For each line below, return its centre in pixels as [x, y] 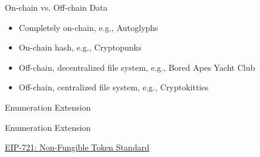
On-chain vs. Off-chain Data [56, 7]
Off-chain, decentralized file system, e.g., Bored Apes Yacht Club [137, 67]
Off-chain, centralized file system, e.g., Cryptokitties [114, 87]
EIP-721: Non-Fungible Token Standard [77, 147]
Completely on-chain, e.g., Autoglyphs [88, 27]
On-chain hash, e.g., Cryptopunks [80, 47]
